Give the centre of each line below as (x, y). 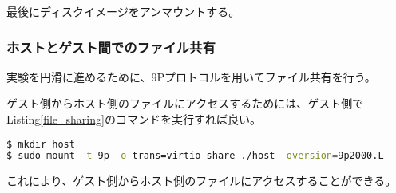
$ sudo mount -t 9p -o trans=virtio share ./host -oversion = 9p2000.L (195, 156)
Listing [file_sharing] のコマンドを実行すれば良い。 (134, 119)
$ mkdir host (41, 144)
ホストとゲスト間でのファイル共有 (111, 47)
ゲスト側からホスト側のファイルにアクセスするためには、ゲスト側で (185, 103)
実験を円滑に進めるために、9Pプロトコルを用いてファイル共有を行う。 (191, 76)
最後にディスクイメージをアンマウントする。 (123, 11)
